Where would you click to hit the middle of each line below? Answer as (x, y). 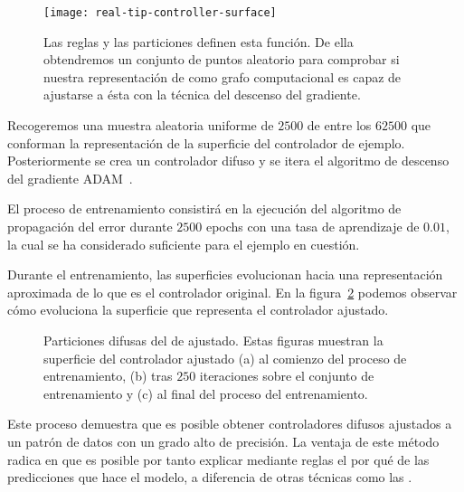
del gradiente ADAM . (70, 178)
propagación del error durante (90, 226)
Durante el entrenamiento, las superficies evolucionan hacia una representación (225, 274)
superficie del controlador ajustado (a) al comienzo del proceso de (225, 358)
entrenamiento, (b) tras (108, 376)
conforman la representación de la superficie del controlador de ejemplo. (206, 142)
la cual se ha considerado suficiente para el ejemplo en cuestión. (184, 244)
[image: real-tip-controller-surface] (160, 13)
